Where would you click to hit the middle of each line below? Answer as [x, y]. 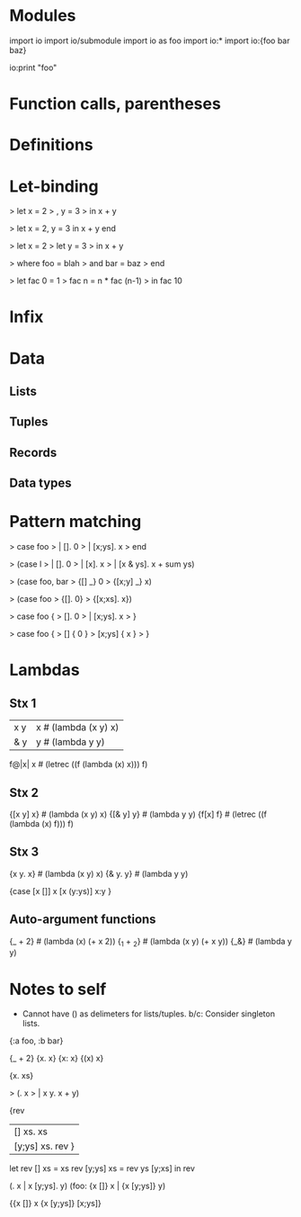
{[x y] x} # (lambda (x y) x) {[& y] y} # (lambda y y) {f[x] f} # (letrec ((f [138, 814]
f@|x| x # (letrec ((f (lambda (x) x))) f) [79, 765]
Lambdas [44, 670]
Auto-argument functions [83, 920]
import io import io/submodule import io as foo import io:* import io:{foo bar [150, 40]
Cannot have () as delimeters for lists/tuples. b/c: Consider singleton [149, 1014]
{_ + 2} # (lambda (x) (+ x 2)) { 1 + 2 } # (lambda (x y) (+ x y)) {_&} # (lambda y [150, 942]
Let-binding [54, 186]
